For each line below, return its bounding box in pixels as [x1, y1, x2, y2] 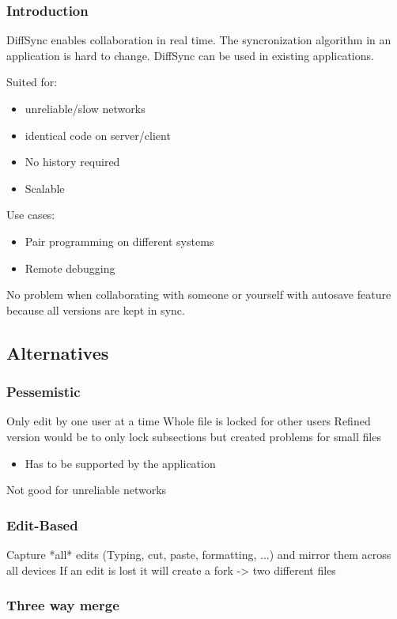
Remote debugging [25, 259, 115, 276]
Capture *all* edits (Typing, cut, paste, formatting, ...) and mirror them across [6, 545, 391, 562]
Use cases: [6, 206, 55, 223]
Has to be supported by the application [25, 455, 216, 471]
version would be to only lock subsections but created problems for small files [6, 428, 381, 444]
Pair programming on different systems [25, 232, 214, 249]
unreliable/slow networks [25, 100, 146, 116]
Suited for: [6, 74, 58, 90]
